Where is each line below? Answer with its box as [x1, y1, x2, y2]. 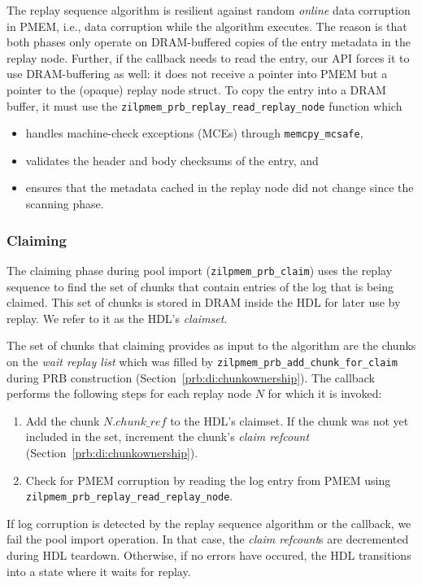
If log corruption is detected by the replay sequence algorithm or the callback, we [7, 514, 411, 531]
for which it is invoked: [268, 385, 382, 402]
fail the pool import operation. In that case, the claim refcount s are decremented [7, 530, 409, 548]
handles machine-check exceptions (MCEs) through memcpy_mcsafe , [25, 124, 363, 142]
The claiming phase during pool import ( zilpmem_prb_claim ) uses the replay [7, 261, 393, 278]
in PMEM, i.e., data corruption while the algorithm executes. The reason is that [7, 17, 407, 34]
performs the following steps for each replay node [7, 385, 251, 402]
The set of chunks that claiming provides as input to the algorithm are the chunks [7, 337, 416, 354]
